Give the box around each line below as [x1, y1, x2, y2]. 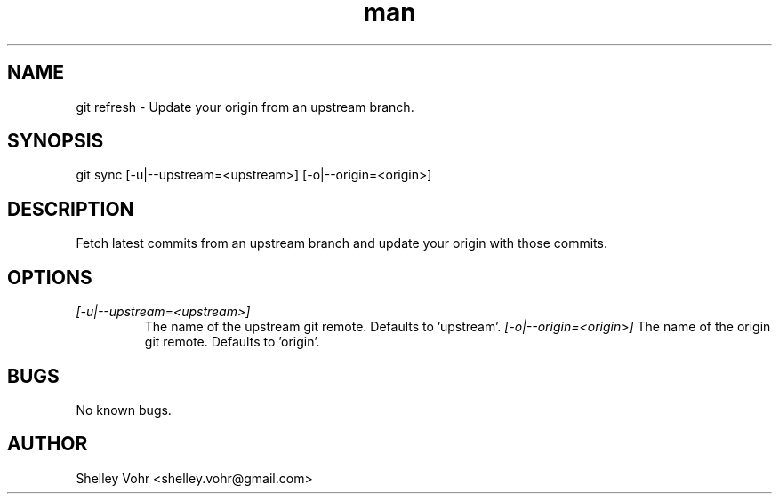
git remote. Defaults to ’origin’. [144, 334, 320, 350]
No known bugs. [76, 402, 172, 417]
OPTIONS [7, 266, 92, 289]
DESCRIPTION [7, 197, 134, 220]
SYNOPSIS [7, 130, 104, 153]
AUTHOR [7, 433, 88, 456]
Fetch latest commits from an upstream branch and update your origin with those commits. [76, 235, 607, 251]
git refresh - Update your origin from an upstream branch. [76, 99, 414, 115]
